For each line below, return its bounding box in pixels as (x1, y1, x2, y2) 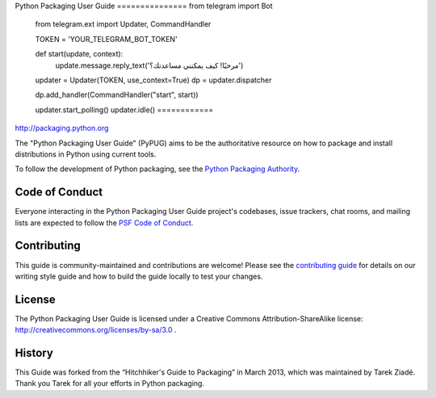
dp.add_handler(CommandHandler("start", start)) (35, 90, 199, 100)
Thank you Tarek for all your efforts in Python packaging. (15, 379, 205, 388)
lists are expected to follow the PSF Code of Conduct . (15, 218, 194, 228)
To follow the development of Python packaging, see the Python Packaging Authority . (15, 164, 300, 174)
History (15, 346, 54, 359)
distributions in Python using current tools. (15, 149, 157, 159)
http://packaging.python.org (15, 124, 109, 133)
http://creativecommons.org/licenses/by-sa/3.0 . (15, 325, 177, 335)
